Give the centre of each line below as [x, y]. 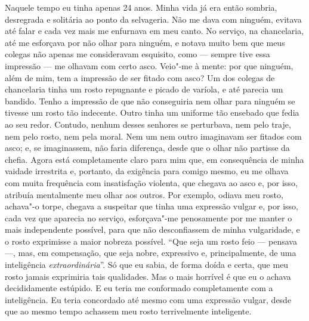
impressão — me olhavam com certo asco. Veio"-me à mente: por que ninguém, [149, 65]
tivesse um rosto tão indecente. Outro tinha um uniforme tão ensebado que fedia [152, 112]
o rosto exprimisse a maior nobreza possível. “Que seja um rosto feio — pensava [151, 241]
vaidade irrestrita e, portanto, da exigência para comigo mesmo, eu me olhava [147, 171]
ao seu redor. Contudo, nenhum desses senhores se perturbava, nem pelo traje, [148, 124]
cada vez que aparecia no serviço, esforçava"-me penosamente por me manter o [149, 217]
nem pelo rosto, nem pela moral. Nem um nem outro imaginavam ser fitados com [153, 136]
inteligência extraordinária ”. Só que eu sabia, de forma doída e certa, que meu [147, 265]
